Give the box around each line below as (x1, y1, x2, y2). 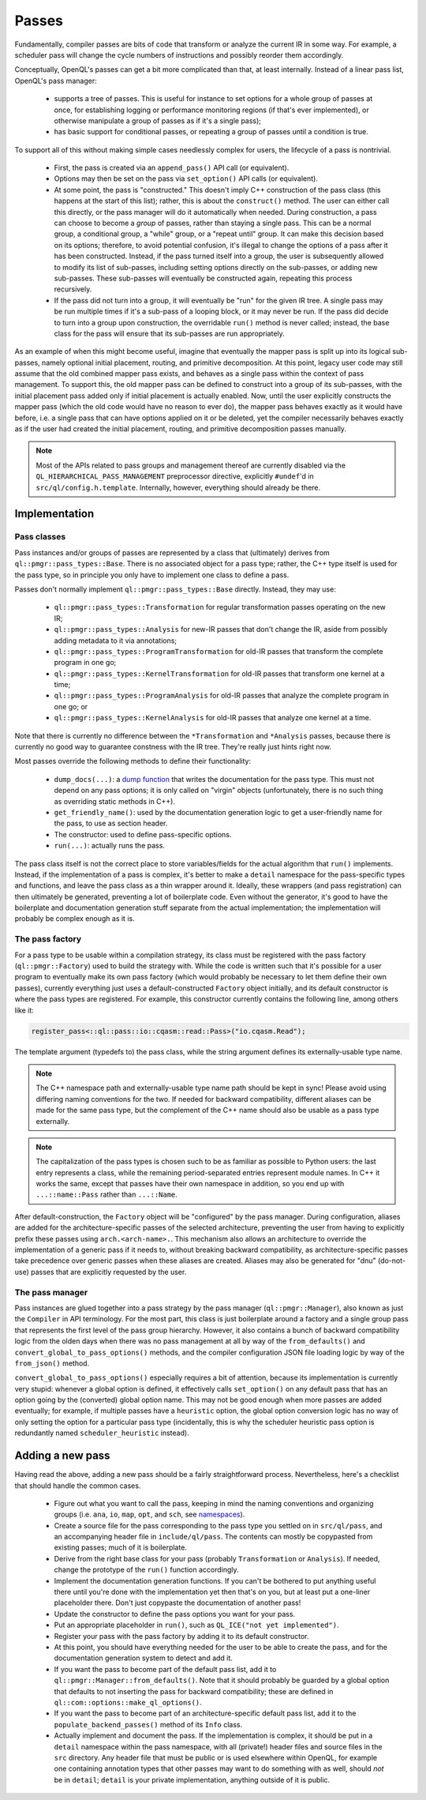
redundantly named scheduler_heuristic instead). (14, 1428, 189, 1437)
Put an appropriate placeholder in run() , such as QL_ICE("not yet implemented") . (54, 1620, 339, 1630)
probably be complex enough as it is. (14, 914, 135, 923)
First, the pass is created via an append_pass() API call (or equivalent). (54, 163, 290, 173)
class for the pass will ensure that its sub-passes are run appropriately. (54, 329, 286, 338)
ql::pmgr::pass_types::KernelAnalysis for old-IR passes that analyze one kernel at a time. (54, 713, 372, 723)
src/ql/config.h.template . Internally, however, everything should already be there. (35, 483, 321, 492)
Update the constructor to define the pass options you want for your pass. (54, 1609, 296, 1618)
